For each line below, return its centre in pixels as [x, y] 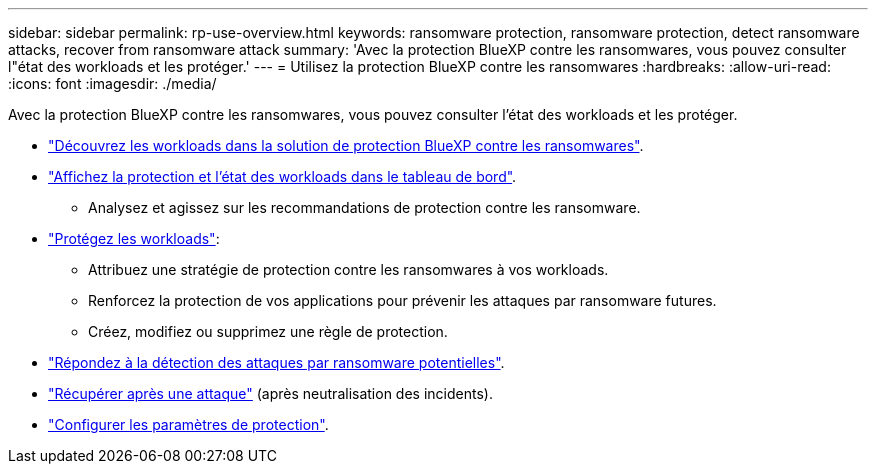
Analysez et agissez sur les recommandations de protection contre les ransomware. [364, 207]
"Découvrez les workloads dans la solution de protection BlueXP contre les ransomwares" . [346, 145]
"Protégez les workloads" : [134, 238]
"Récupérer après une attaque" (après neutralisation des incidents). [270, 393]
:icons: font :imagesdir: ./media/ [112, 83]
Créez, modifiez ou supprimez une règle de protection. [268, 331]
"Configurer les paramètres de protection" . [188, 424]
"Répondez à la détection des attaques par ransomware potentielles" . [276, 362]
